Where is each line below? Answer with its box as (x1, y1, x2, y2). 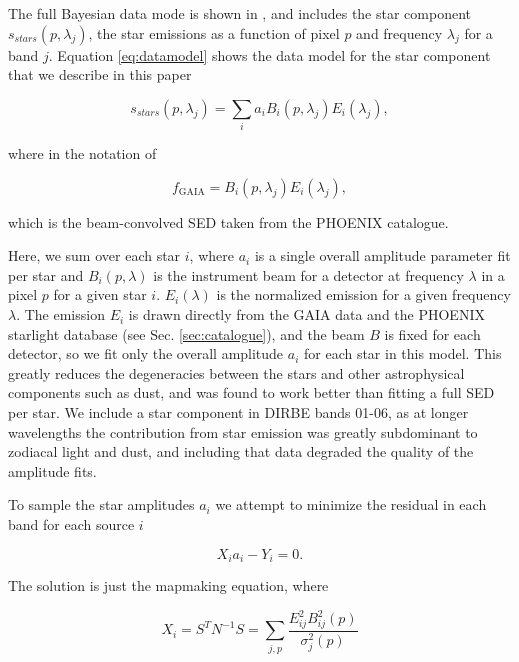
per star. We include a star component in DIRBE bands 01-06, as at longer (8, 402, 469, 423)
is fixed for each (384, 323, 481, 344)
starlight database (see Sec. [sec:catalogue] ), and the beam (8, 323, 365, 344)
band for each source (8, 514, 135, 535)
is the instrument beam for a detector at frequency (153, 264, 464, 285)
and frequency (356, 22, 443, 43)
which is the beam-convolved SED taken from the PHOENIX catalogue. (8, 211, 449, 232)
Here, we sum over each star (8, 245, 181, 266)
